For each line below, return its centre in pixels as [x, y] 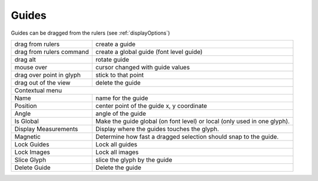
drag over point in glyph [47, 75]
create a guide [115, 44]
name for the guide [122, 98]
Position [26, 106]
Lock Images [32, 152]
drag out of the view [42, 82]
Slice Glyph [30, 160]
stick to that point [120, 75]
